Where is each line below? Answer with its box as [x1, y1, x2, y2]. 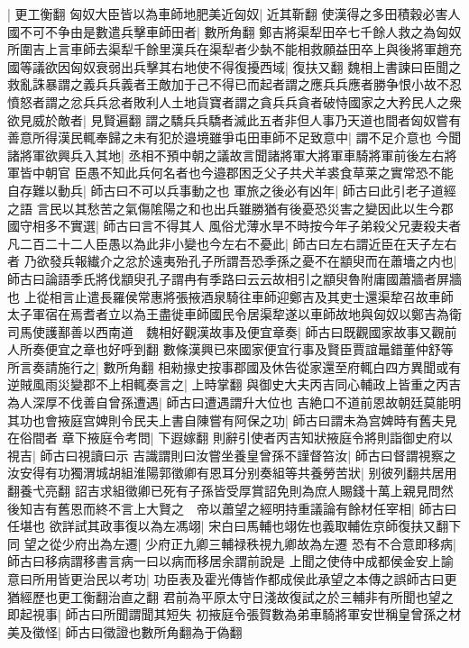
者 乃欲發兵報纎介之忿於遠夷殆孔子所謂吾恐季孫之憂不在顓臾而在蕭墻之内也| [7, 251, 457, 270]
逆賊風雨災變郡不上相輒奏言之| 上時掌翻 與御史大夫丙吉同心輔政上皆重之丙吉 [7, 375, 462, 394]
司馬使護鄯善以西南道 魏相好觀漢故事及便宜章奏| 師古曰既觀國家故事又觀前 [7, 322, 457, 341]
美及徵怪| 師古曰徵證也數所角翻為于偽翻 [7, 622, 243, 641]
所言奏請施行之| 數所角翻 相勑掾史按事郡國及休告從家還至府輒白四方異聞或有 [7, 357, 462, 376]
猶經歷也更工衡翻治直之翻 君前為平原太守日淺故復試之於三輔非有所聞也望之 [7, 587, 454, 606]
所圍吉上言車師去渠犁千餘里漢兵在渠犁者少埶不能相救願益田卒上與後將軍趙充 [7, 40, 462, 59]
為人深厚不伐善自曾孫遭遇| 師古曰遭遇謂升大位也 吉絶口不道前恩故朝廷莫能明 [7, 393, 462, 412]
